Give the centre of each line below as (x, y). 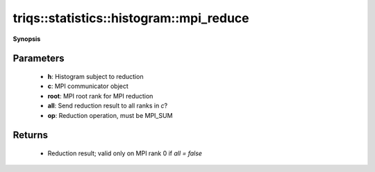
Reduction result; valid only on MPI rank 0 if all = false (125, 153)
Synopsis (27, 39)
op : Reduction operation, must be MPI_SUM (110, 115)
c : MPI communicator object (88, 86)
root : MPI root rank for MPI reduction (100, 96)
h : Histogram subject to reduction (95, 76)
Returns (31, 135)
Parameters (39, 59)
